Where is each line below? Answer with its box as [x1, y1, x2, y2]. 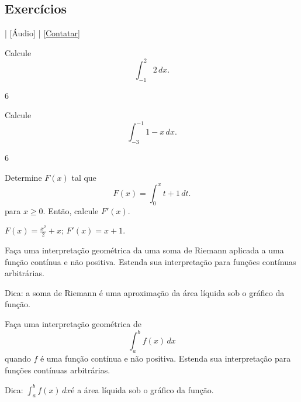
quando [5, 352, 31, 364]
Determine [5, 171, 42, 183]
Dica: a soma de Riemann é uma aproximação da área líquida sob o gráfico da [5, 286, 285, 298]
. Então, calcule [43, 204, 99, 217]
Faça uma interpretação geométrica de [5, 318, 142, 330]
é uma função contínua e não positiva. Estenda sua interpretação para [40, 352, 291, 364]
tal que [71, 171, 96, 183]
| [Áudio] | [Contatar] [5, 27, 80, 39]
